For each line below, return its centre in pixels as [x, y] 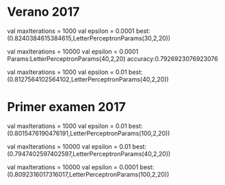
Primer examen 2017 [67, 107]
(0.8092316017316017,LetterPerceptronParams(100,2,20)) [88, 174]
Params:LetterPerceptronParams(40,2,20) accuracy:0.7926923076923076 [113, 58]
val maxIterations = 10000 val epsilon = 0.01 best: [77, 146]
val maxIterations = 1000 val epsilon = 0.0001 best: [79, 31]
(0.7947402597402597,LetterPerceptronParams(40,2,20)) [89, 153]
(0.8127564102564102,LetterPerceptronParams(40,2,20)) [88, 79]
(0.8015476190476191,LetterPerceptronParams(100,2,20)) [89, 133]
